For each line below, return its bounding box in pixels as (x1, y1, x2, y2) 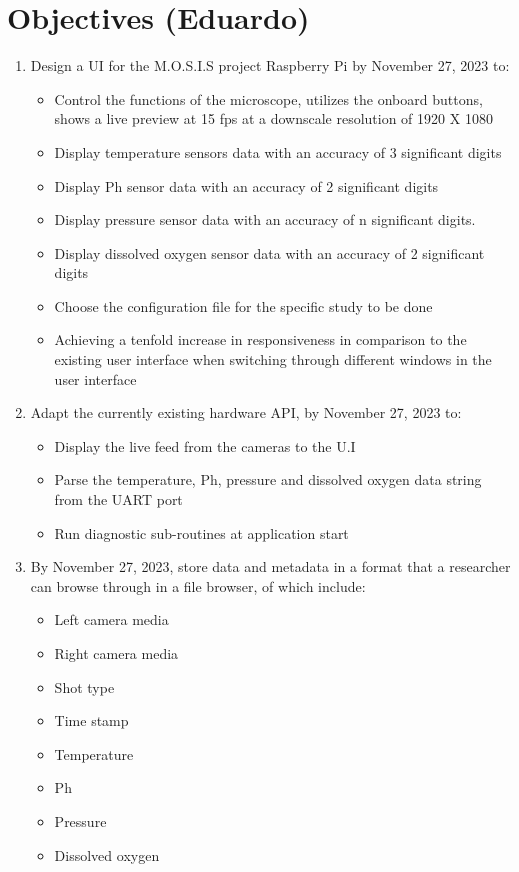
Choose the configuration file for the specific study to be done (54, 295, 433, 316)
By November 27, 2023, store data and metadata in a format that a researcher (30, 556, 511, 577)
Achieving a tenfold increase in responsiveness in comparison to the (54, 329, 467, 350)
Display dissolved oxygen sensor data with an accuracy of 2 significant (54, 242, 485, 263)
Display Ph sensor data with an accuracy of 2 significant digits (54, 175, 439, 196)
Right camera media (54, 643, 179, 663)
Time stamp (54, 710, 129, 731)
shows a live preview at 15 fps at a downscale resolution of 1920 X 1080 (54, 108, 493, 129)
